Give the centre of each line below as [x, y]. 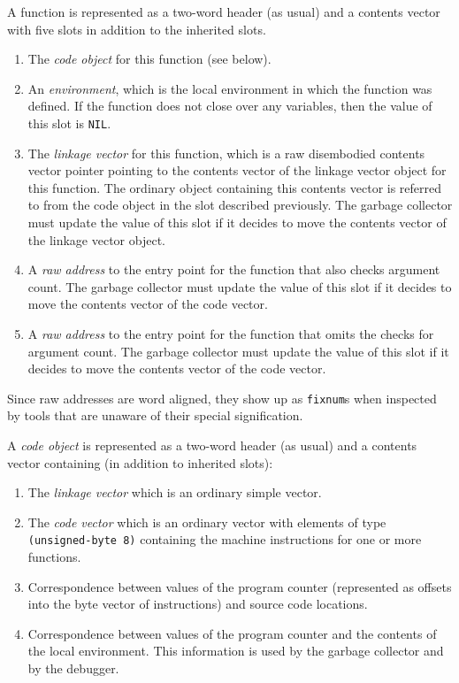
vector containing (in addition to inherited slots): [140, 462]
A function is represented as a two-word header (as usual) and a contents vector [224, 12]
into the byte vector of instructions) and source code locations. [198, 604]
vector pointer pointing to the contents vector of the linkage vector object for [237, 170]
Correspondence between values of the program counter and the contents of [232, 633]
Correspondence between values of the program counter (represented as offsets [240, 586]
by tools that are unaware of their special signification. [155, 415]
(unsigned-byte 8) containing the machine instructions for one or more [225, 539]
